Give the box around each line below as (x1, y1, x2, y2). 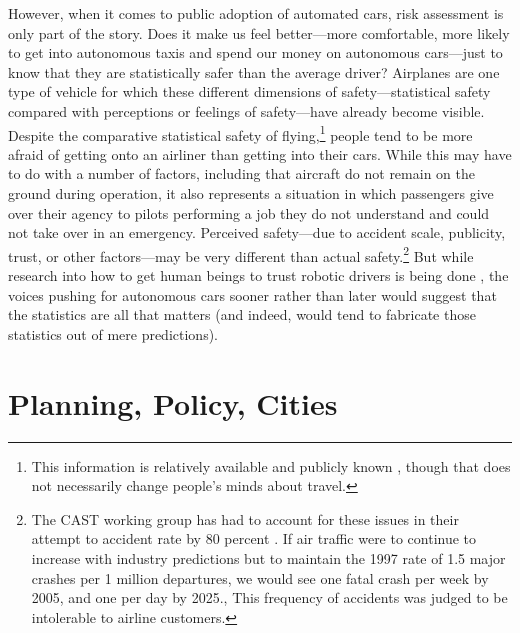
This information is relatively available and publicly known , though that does (31, 455, 511, 476)
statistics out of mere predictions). (8, 323, 218, 344)
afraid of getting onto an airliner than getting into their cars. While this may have (8, 143, 512, 164)
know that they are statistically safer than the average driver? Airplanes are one (8, 61, 500, 82)
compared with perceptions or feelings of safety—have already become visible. (8, 100, 485, 121)
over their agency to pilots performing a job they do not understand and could (8, 202, 490, 223)
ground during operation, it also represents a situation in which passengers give (8, 183, 494, 203)
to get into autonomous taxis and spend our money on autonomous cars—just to (8, 42, 503, 63)
